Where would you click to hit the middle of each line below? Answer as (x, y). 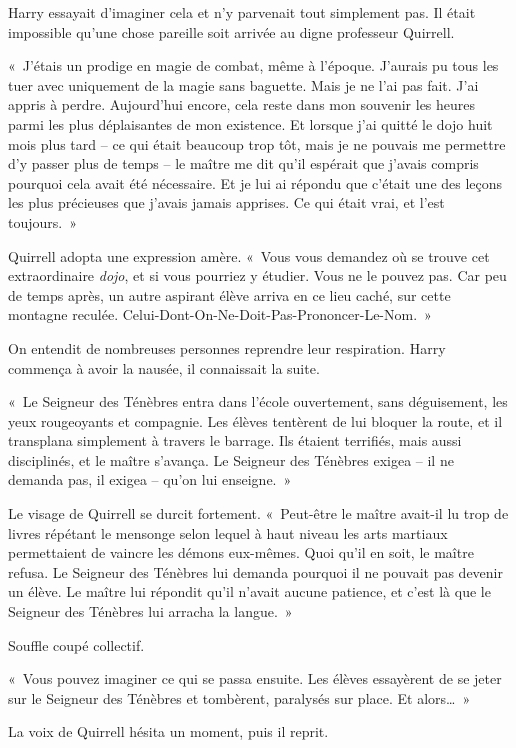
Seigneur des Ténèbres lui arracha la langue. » (150, 611)
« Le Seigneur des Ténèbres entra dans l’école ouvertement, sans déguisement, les (258, 401)
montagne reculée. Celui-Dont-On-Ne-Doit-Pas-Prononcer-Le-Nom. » (220, 314)
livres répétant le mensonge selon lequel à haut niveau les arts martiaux (228, 532)
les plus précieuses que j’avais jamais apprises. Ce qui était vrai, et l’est (226, 202)
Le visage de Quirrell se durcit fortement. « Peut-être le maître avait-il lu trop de (258, 513)
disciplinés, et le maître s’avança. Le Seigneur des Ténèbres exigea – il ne (231, 459)
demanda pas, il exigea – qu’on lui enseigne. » (150, 479)
